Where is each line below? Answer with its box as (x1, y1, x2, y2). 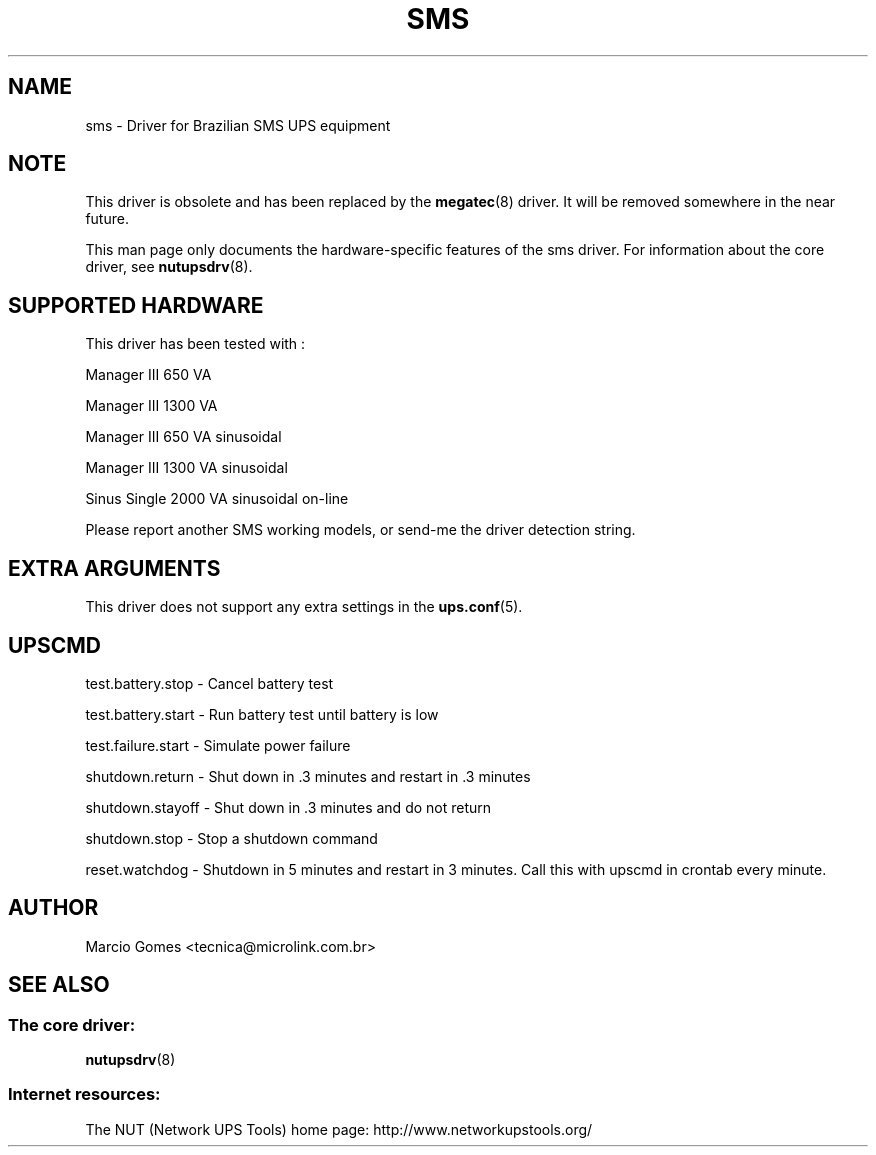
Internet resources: (8, 1084, 161, 1105)
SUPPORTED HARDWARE (8, 292, 264, 318)
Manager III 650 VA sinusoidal (85, 428, 282, 446)
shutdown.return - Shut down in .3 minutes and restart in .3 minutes (85, 767, 531, 785)
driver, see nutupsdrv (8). (85, 258, 253, 276)
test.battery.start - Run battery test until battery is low (85, 705, 439, 723)
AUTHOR (8, 895, 99, 921)
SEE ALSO (8, 972, 110, 998)
